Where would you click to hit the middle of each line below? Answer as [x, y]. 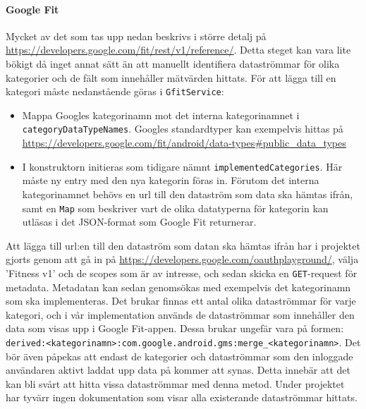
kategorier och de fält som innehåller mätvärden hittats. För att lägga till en [171, 77]
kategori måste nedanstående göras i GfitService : [115, 91]
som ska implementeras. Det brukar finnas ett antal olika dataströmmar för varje [181, 301]
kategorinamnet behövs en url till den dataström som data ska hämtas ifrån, [188, 194]
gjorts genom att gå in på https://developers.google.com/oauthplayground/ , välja [182, 259]
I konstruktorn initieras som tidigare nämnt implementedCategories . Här [182, 166]
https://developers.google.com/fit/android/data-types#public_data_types [184, 143]
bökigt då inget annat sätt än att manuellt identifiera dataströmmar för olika [173, 63]
